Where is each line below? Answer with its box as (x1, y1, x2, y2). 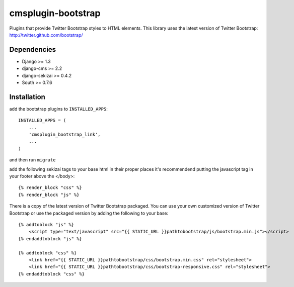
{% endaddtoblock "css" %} (18, 271, 85, 276)
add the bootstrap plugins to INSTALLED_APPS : (9, 106, 108, 112)
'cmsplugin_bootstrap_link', (28, 132, 101, 138)
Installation (9, 92, 45, 101)
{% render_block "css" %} (18, 185, 83, 190)
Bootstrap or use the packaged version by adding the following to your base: (9, 210, 169, 216)
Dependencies (9, 45, 56, 54)
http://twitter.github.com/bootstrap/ (9, 32, 83, 38)
